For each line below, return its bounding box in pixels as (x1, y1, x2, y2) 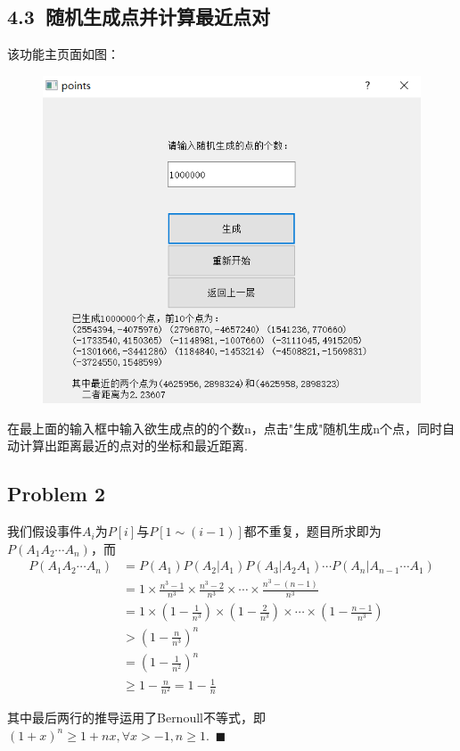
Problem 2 (7, 480, 105, 508)
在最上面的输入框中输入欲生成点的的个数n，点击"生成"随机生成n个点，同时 (7, 418, 443, 437)
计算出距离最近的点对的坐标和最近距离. (19, 436, 248, 455)
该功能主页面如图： (7, 45, 119, 63)
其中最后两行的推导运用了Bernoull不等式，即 (7, 708, 266, 727)
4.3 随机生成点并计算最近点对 (7, 3, 270, 30)
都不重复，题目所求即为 (243, 522, 382, 541)
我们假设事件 (7, 522, 82, 541)
